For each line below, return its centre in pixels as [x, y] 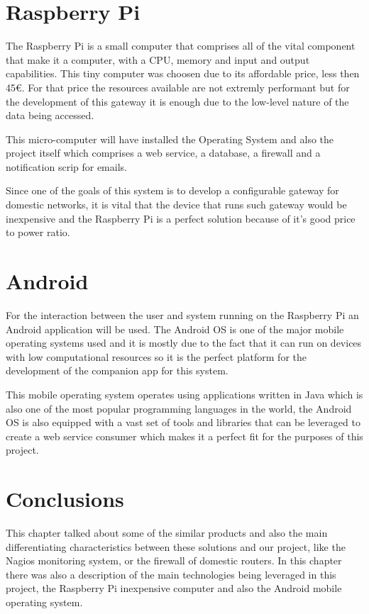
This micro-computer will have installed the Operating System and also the [170, 139]
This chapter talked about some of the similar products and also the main [167, 533]
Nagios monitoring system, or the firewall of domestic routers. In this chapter [174, 560]
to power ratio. [38, 232]
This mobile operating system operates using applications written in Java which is [184, 394]
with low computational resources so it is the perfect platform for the [156, 356]
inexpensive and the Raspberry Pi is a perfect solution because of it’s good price [181, 218]
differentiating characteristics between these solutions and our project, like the [176, 546]
